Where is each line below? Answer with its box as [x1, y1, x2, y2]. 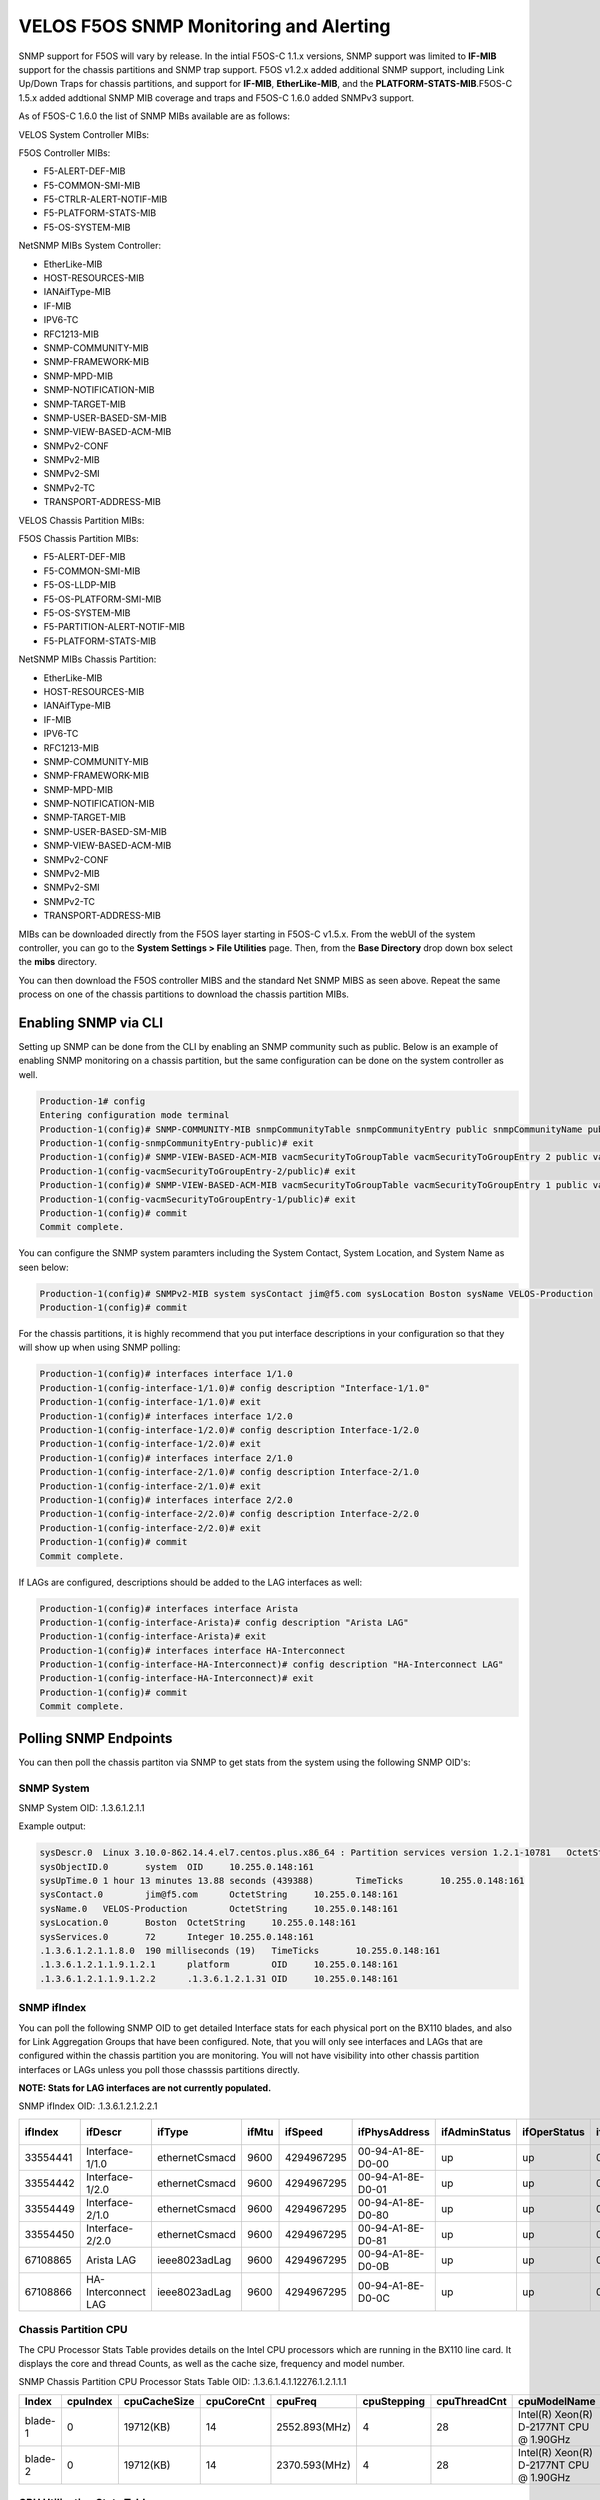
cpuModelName [517, 2394, 596, 2408]
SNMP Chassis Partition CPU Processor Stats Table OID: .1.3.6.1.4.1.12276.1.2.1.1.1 [18, 2376, 347, 2388]
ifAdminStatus [441, 2125, 512, 2139]
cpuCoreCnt [205, 2394, 265, 2408]
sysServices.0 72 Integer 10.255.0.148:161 [39, 1931, 314, 1942]
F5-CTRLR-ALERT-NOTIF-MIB [43, 193, 168, 205]
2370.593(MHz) [276, 2458, 352, 2472]
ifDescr [85, 2125, 122, 2139]
